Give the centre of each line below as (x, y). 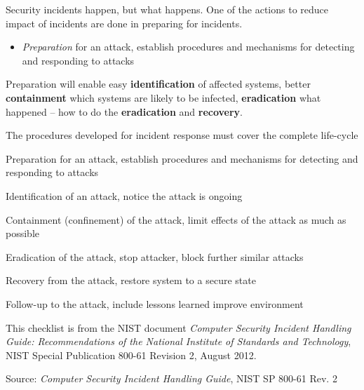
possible (22, 233)
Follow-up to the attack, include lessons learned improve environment (155, 303)
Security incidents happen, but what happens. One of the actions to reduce (167, 9)
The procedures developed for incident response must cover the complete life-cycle (182, 135)
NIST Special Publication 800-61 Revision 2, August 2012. (131, 355)
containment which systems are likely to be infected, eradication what (163, 97)
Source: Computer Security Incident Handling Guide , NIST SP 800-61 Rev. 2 (171, 378)
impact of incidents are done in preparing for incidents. (124, 23)
